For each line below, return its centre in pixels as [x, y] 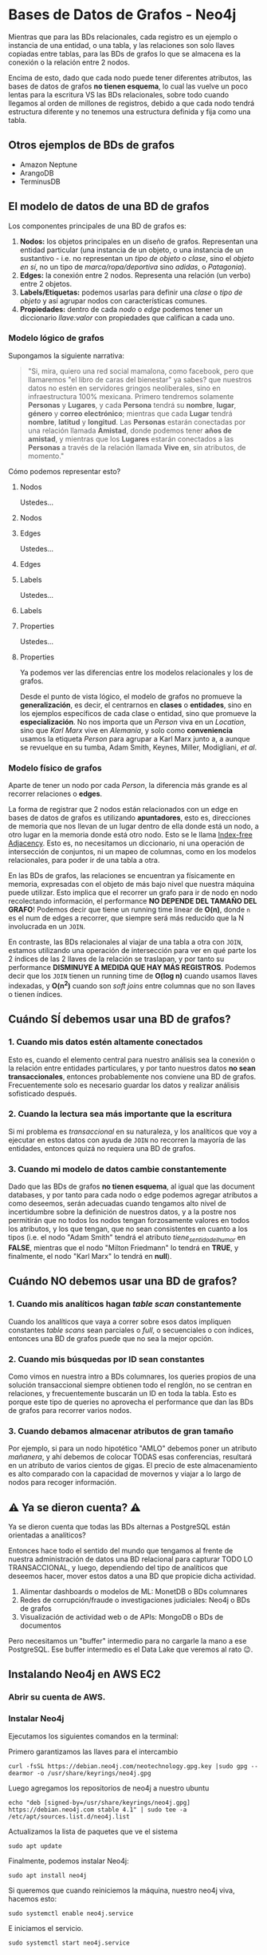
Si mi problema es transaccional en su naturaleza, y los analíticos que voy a [133, 1131]
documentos [40, 1625]
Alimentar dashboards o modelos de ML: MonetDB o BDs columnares [133, 1591]
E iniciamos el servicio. [46, 1928]
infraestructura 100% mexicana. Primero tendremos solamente [131, 396]
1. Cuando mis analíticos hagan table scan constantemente [125, 1304]
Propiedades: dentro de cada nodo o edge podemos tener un [121, 309]
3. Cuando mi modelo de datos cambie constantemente [118, 1169]
